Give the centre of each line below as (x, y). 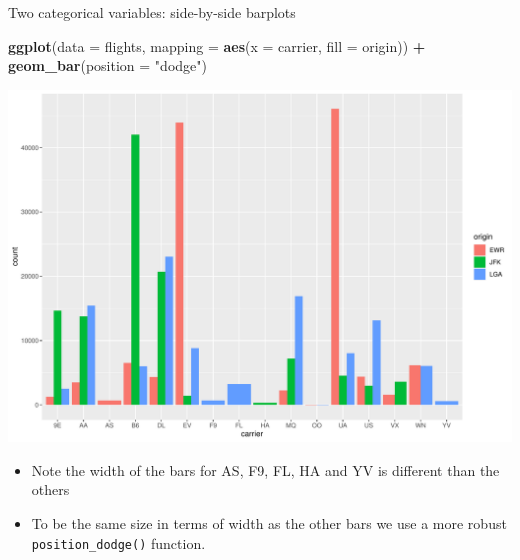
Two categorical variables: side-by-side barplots (152, 12)
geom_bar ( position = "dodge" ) (107, 65)
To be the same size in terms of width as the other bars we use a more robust (269, 522)
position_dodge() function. (118, 542)
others (50, 489)
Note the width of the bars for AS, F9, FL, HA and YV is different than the (265, 469)
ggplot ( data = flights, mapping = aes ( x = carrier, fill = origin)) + (217, 45)
